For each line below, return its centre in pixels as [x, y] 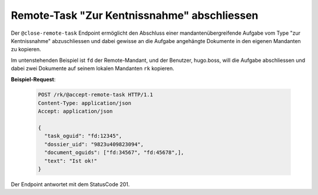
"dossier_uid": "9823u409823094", [94, 144]
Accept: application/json [75, 111]
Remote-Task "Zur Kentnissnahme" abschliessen [135, 15]
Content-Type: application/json [85, 103]
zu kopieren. [26, 49]
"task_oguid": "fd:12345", [83, 136]
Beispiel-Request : [33, 79]
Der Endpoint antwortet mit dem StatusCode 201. [70, 184]
